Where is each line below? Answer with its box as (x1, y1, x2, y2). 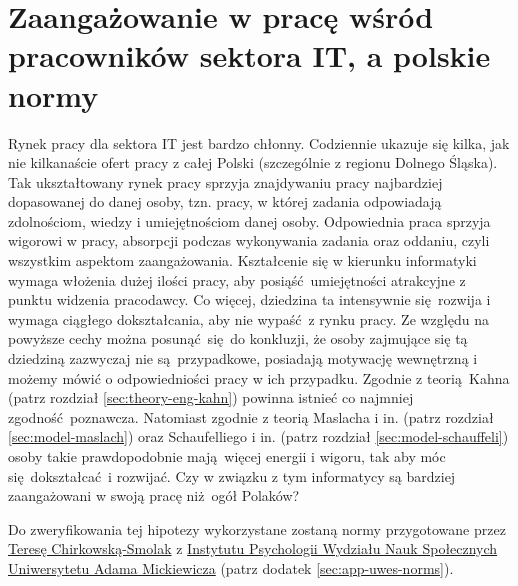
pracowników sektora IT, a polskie (8, 35, 491, 76)
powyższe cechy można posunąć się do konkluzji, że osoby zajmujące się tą (8, 328, 468, 349)
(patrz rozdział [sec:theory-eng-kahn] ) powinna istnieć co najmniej (8, 387, 414, 408)
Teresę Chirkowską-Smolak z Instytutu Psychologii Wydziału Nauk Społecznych (8, 538, 498, 559)
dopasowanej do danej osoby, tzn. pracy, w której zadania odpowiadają (8, 191, 442, 212)
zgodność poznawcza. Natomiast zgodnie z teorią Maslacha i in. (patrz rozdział (8, 406, 494, 427)
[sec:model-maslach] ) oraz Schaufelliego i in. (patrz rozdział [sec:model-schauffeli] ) (8, 426, 509, 447)
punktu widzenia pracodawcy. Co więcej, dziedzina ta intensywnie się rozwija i (8, 289, 491, 310)
